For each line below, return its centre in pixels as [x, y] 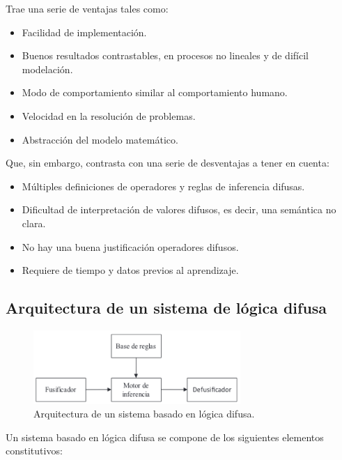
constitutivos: [34, 451]
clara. [34, 223]
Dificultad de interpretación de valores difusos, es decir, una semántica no [179, 209]
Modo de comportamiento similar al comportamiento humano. [155, 92]
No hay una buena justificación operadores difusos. [130, 246]
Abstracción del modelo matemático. [100, 139]
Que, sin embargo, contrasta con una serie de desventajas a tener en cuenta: [168, 163]
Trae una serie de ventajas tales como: [87, 8]
